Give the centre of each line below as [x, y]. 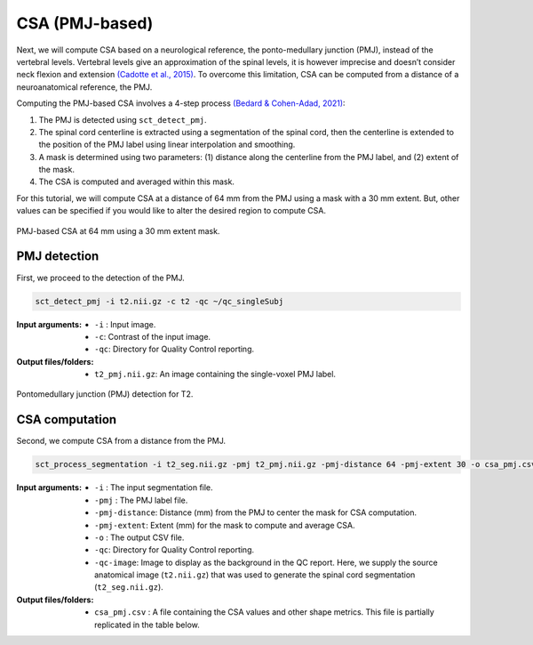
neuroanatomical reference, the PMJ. [84, 87]
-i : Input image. [125, 324]
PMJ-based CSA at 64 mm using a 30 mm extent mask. [118, 230]
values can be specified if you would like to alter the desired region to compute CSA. [171, 211]
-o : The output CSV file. [139, 537]
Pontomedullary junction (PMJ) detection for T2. [105, 394]
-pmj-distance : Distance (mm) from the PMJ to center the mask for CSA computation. [256, 512]
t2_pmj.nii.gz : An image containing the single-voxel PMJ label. [215, 375]
